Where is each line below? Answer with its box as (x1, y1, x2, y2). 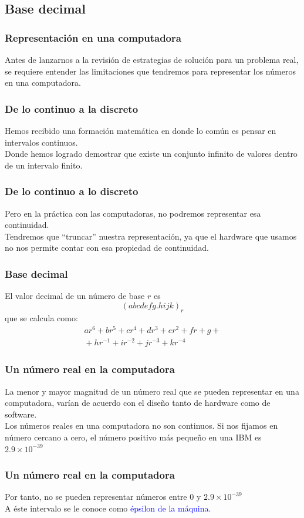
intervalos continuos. (5, 136, 78, 148)
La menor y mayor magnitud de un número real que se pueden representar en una (5, 385, 299, 397)
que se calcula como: (5, 311, 78, 324)
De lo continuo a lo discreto (5, 184, 139, 199)
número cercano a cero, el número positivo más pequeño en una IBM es (5, 430, 262, 443)
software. (5, 408, 37, 420)
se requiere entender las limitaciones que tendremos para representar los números (5, 65, 296, 77)
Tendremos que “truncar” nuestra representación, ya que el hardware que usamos (5, 230, 297, 242)
